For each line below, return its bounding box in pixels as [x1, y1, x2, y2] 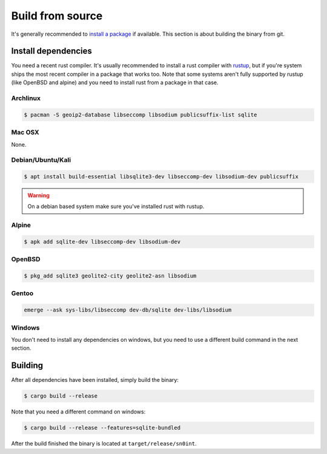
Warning [27, 192, 50, 199]
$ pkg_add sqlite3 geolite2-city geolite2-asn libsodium [24, 273, 197, 279]
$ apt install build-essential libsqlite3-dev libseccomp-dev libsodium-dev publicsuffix [24, 173, 299, 180]
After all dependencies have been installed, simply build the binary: [11, 376, 179, 384]
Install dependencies [11, 46, 92, 56]
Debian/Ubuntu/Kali [11, 156, 71, 164]
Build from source [11, 9, 103, 22]
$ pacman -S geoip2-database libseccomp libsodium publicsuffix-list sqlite [24, 111, 257, 118]
